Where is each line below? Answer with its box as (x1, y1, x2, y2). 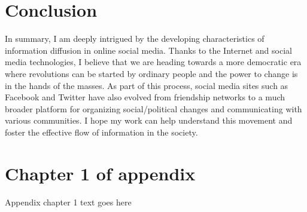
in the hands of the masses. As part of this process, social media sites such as (5, 79, 288, 91)
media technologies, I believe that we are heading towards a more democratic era (5, 56, 302, 68)
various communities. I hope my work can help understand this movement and (5, 114, 293, 127)
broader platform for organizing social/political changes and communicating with (5, 102, 302, 115)
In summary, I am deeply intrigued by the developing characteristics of (5, 32, 265, 45)
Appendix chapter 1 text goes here (5, 195, 132, 208)
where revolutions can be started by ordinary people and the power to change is (5, 67, 298, 79)
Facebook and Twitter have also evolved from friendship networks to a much (5, 91, 285, 103)
